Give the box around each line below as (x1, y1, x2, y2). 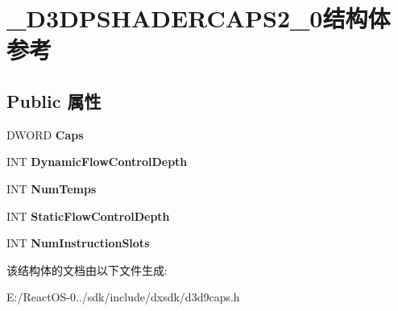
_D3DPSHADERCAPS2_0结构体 (6, 2, 391, 35)
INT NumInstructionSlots (6, 234, 150, 251)
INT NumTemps (6, 180, 97, 197)
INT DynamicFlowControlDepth (6, 153, 188, 170)
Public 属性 (6, 88, 102, 113)
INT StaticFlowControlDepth (6, 207, 170, 224)
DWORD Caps (6, 126, 84, 143)
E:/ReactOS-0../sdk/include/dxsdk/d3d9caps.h (6, 288, 240, 305)
